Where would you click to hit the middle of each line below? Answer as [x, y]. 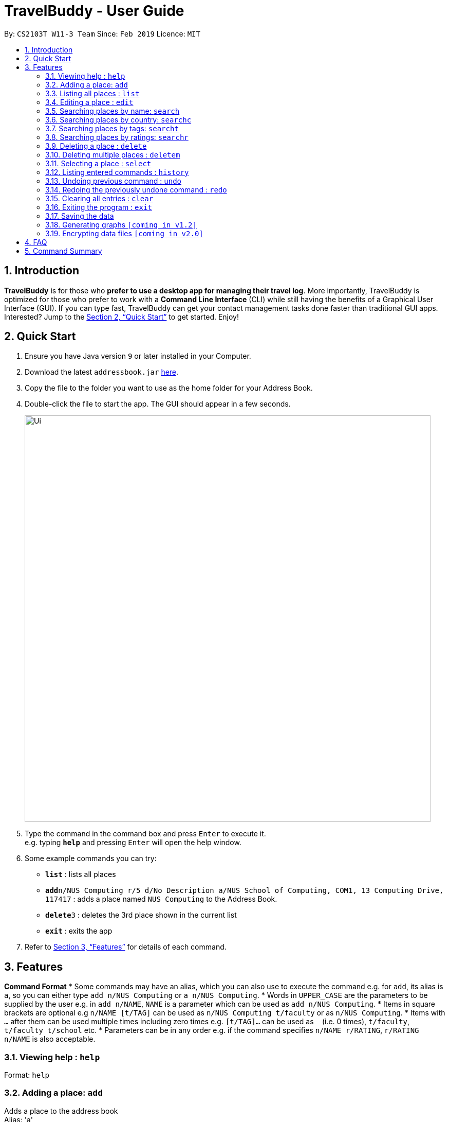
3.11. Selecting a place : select [98, 163]
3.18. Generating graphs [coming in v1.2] [121, 224]
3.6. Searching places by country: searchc [118, 119]
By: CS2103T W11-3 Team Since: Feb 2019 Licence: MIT [102, 33]
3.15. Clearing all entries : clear [99, 198]
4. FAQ [36, 242]
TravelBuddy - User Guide [94, 11]
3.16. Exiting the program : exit [99, 207]
